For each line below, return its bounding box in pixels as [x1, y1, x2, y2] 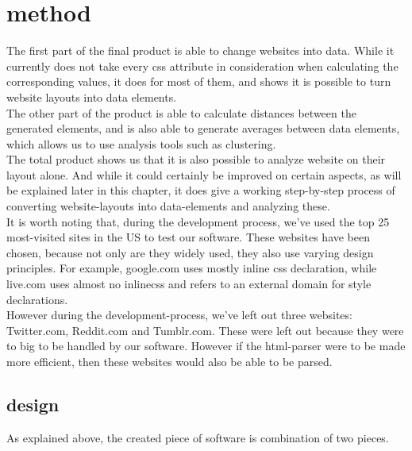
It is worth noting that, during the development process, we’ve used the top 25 [6, 213, 390, 229]
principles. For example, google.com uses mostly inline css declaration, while [6, 260, 377, 276]
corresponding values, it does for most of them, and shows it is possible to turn [6, 73, 391, 90]
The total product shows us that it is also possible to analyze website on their [6, 151, 386, 168]
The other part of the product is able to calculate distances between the [6, 104, 356, 121]
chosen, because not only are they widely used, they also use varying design [6, 244, 374, 260]
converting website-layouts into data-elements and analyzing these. [6, 198, 330, 214]
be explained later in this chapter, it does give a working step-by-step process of [6, 182, 395, 199]
